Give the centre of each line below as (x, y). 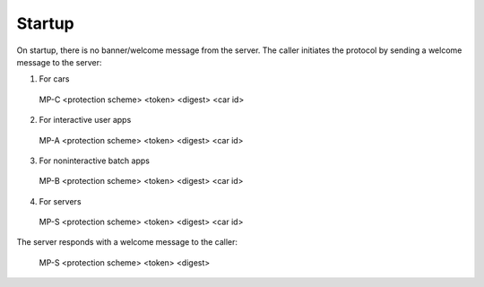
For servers (60, 201)
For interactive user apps (85, 120)
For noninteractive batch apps (94, 161)
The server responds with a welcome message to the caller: (127, 242)
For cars (54, 79)
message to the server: (59, 62)
